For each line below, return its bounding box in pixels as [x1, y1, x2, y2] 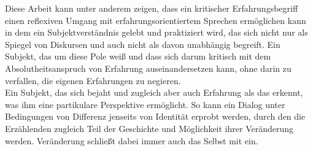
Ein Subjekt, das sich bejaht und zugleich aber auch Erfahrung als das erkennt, [5, 86, 303, 99]
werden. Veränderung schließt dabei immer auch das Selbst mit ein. [5, 134, 258, 147]
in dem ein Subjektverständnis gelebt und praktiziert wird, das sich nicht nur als [5, 26, 308, 39]
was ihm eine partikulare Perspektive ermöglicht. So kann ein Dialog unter [5, 98, 285, 110]
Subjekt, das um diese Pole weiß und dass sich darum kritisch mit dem [5, 50, 271, 63]
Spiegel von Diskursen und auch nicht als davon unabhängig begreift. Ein [5, 37, 280, 50]
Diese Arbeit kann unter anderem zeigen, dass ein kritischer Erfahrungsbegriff [5, 2, 298, 14]
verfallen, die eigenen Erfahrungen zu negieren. [5, 74, 181, 87]
